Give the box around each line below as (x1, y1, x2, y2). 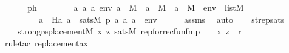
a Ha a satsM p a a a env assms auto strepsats (38, 13, 285, 25)
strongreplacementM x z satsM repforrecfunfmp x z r (17, 25, 242, 37)
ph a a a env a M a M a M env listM (27, 1, 244, 13)
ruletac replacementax (4, 36, 88, 49)
